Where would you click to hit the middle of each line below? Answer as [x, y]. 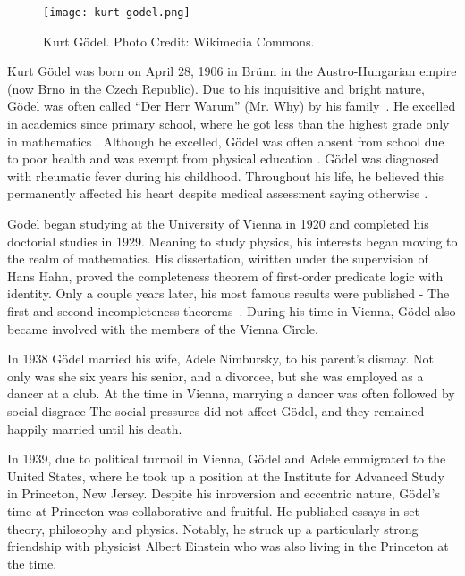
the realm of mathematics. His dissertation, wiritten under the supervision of [218, 259]
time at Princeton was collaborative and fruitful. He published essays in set [213, 510]
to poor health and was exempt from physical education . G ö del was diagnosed [224, 159]
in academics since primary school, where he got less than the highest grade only [228, 124]
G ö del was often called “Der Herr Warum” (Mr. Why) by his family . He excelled [232, 106]
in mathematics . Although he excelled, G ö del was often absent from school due [226, 141]
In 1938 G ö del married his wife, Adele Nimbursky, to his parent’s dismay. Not [221, 359]
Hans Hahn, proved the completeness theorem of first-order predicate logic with [225, 275]
